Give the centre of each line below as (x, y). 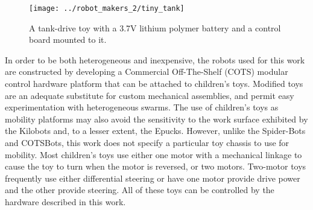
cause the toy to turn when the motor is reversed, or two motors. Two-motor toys (156, 166)
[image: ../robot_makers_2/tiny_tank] (107, 8)
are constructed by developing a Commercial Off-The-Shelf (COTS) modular (147, 72)
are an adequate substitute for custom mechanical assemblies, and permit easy (150, 95)
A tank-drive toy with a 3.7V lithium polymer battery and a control (155, 27)
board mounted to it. (68, 40)
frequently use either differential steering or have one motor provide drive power (153, 178)
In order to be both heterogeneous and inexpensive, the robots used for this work (155, 59)
